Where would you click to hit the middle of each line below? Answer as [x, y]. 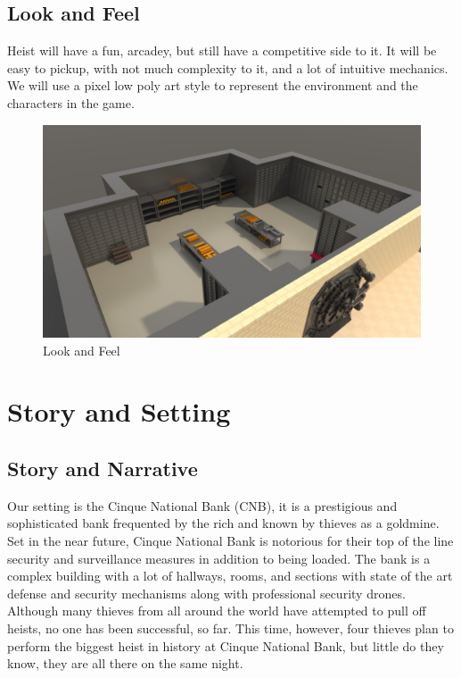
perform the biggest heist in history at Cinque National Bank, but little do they [226, 645]
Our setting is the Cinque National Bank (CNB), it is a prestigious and [202, 505]
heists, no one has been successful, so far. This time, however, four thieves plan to [230, 628]
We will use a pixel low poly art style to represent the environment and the [213, 85]
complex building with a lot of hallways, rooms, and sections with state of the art [230, 576]
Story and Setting [119, 411]
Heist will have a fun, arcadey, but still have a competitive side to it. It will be [222, 50]
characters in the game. [71, 102]
